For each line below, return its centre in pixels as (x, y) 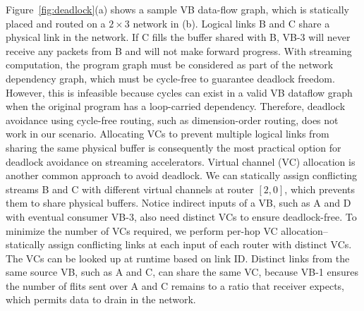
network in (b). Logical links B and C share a (231, 23)
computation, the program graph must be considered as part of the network (170, 65)
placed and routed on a (56, 23)
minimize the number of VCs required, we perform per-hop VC (142, 230)
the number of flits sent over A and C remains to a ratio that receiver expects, (175, 285)
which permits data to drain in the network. (101, 299)
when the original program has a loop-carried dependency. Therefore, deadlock (176, 106)
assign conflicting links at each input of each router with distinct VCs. (200, 244)
